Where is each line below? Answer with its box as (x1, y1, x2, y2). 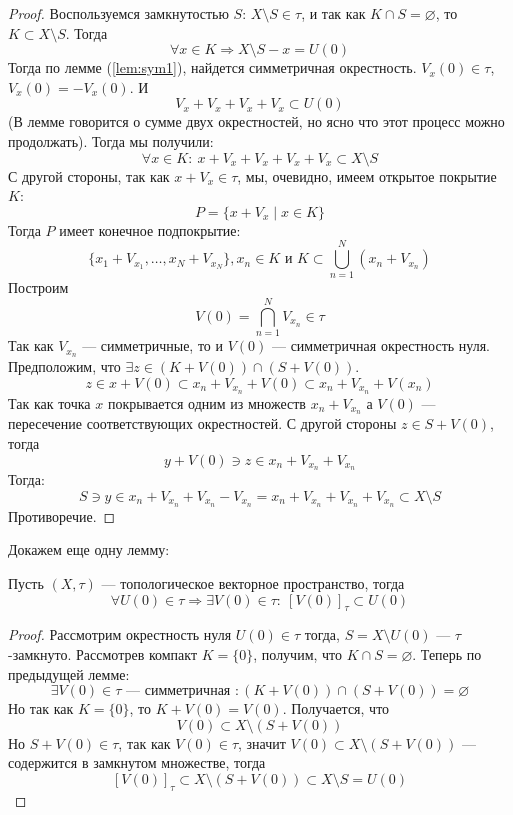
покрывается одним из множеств (107, 392, 306, 413)
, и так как (301, 3, 366, 23)
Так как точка (8, 392, 91, 413)
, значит (238, 732, 286, 753)
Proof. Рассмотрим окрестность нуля (8, 624, 232, 645)
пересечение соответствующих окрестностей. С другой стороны (8, 413, 397, 434)
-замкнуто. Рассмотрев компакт (8, 644, 198, 665)
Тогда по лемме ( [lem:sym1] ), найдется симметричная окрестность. (8, 57, 417, 78)
